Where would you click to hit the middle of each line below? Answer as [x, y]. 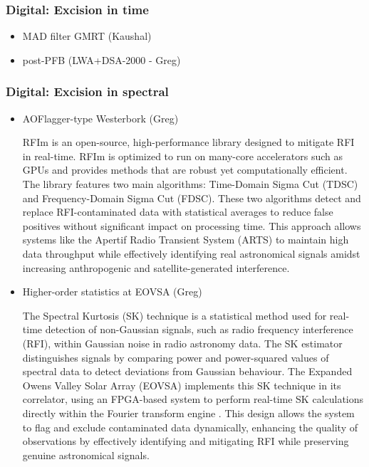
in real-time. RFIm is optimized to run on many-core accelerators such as [183, 156]
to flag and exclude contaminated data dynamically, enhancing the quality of [190, 427]
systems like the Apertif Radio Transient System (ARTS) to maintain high [186, 240]
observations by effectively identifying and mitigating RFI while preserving [186, 441]
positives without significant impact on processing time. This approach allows [192, 225]
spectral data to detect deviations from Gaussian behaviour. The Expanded [187, 371]
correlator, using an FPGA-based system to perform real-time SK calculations [193, 399]
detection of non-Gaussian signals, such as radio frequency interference [199, 329]
